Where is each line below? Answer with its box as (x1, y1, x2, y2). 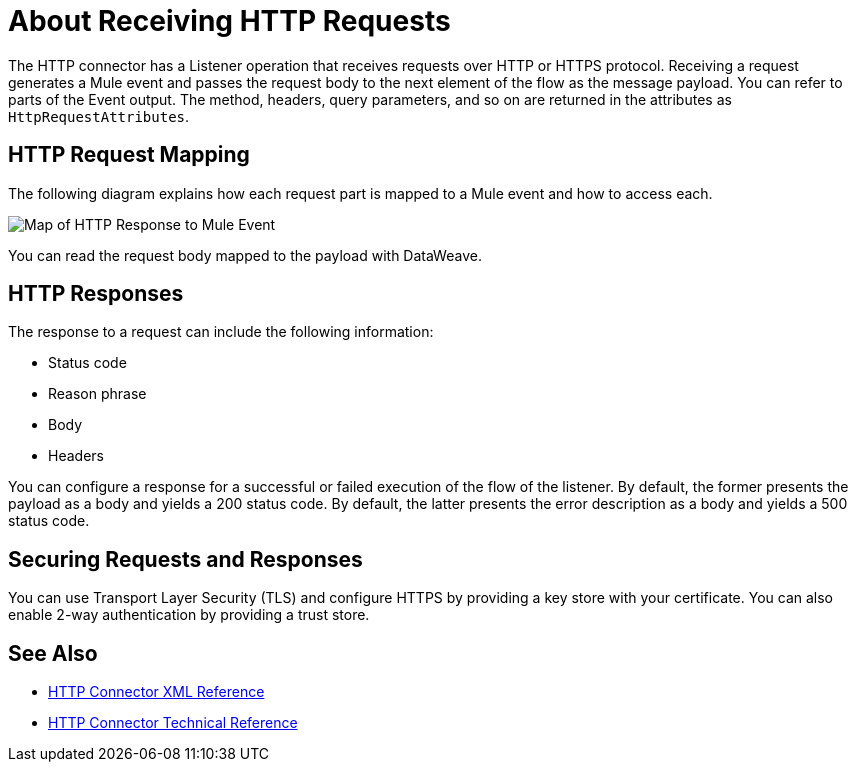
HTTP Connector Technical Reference (48, 714, 298, 732)
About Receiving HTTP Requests (8, 4, 451, 38)
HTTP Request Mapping (8, 142, 250, 168)
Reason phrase (48, 385, 147, 403)
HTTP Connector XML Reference (48, 683, 265, 701)
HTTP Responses (8, 281, 184, 307)
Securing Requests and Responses (8, 546, 363, 572)
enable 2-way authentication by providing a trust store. (8, 606, 370, 624)
